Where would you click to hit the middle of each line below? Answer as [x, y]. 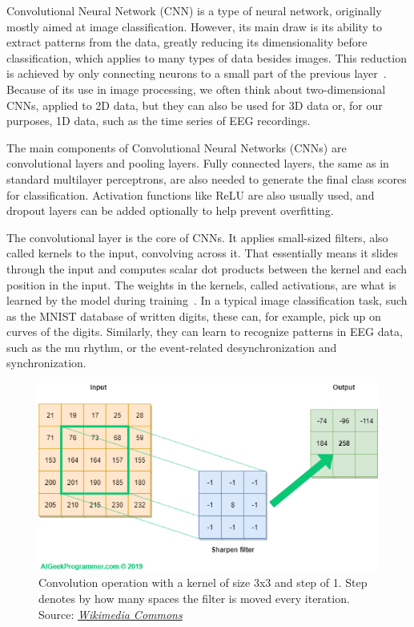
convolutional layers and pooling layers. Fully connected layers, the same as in [198, 163]
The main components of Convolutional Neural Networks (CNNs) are [177, 147]
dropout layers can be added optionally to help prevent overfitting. [170, 210]
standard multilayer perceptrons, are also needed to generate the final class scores [207, 178]
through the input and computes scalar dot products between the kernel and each [207, 268]
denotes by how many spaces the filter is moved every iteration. [194, 598]
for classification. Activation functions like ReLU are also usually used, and [191, 194]
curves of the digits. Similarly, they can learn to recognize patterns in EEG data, [205, 332]
